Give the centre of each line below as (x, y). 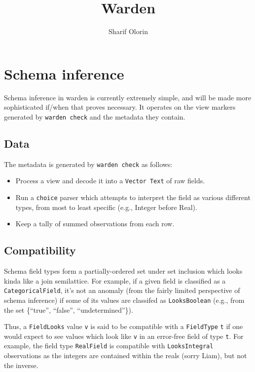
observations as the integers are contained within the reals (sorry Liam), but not (126, 355)
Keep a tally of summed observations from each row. (95, 224)
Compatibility (40, 250)
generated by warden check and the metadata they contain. (95, 116)
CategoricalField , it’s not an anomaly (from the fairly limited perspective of (122, 290)
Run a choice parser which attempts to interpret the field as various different (133, 197)
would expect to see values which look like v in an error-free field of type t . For (124, 336)
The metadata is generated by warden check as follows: (88, 164)
